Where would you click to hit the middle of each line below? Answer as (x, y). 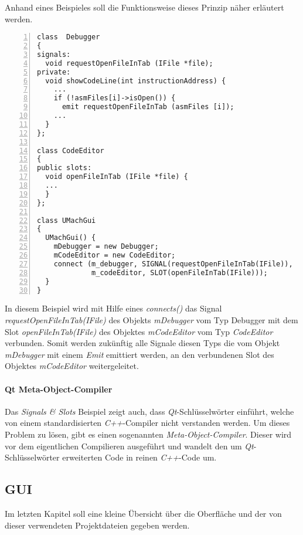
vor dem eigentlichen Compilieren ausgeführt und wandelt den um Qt (129, 446)
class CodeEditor (71, 150)
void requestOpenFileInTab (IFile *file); (129, 63)
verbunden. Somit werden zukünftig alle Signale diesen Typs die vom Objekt (142, 343)
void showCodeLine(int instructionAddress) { (136, 81)
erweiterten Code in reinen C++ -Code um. (139, 457)
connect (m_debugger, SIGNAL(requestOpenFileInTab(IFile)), (173, 264)
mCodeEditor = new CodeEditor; (115, 255)
